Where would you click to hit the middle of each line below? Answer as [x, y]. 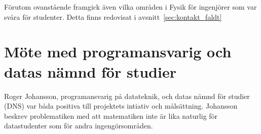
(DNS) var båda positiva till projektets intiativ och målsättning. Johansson [121, 106]
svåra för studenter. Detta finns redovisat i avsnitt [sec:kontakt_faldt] [113, 16]
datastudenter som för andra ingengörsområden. [79, 126]
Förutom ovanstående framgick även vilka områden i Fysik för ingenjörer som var [130, 7]
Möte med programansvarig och [118, 52]
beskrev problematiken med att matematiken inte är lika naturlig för [111, 115]
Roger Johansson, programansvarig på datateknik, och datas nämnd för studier [127, 96]
